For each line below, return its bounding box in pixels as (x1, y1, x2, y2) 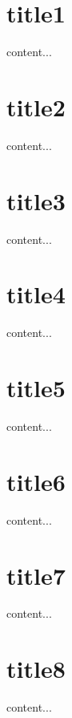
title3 (6, 184, 66, 217)
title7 (6, 558, 66, 591)
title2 (6, 90, 66, 123)
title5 (6, 371, 66, 404)
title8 (6, 652, 66, 685)
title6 (6, 464, 66, 497)
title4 (6, 278, 66, 310)
